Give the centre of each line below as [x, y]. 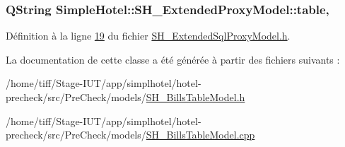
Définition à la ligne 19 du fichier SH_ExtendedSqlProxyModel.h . [148, 36]
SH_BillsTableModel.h [195, 97]
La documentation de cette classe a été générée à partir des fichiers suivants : [173, 59]
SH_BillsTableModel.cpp [200, 135]
